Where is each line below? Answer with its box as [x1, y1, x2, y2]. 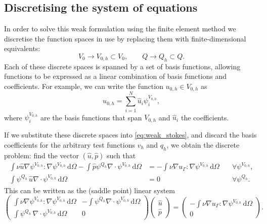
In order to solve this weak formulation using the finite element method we [4, 23, 236, 34]
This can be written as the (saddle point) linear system [4, 185, 175, 195]
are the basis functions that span [40, 112, 142, 122]
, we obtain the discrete [166, 139, 240, 150]
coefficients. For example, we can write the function [4, 80, 163, 91]
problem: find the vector [4, 150, 79, 160]
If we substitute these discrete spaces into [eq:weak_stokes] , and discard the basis [4, 129, 257, 140]
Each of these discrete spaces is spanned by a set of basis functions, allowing [4, 61, 241, 71]
